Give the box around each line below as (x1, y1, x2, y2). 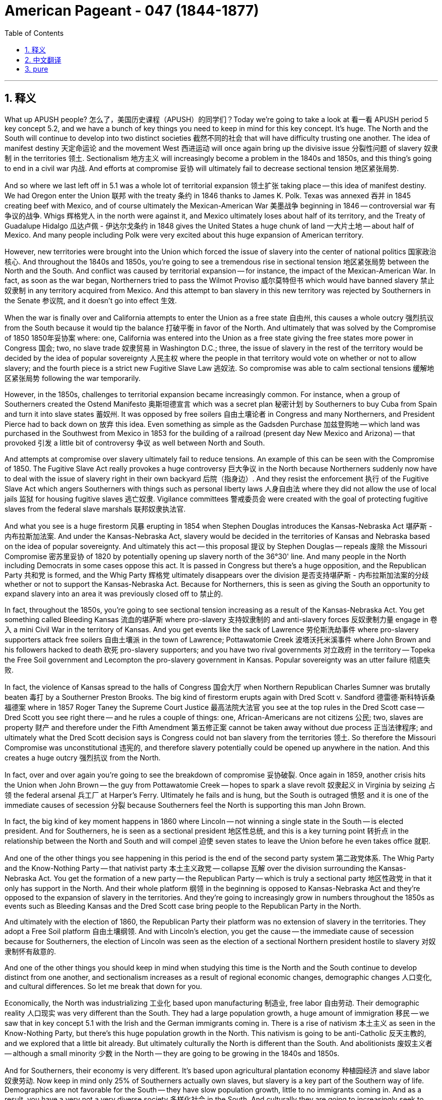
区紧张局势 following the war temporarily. (5, 373, 141, 382)
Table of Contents (5, 28, 64, 37)
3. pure (25, 64, 48, 73)
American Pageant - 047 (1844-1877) (5, 2, 259, 19)
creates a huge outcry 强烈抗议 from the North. (5, 753, 161, 762)
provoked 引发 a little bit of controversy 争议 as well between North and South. (5, 438, 265, 447)
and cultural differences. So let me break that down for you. (5, 981, 202, 991)
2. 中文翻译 (25, 55, 61, 64)
